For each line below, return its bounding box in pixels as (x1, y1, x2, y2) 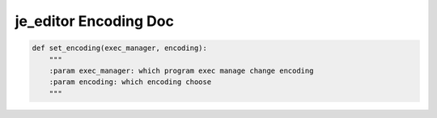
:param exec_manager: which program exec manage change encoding (49, 65, 314, 75)
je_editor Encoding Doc (15, 12, 174, 30)
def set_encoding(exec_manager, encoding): (32, 44, 208, 53)
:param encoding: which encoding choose (49, 78, 212, 86)
